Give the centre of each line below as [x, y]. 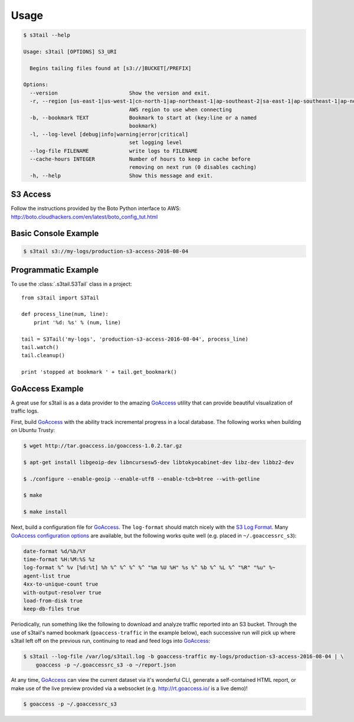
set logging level [155, 143]
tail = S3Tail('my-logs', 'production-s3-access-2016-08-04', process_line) [135, 339]
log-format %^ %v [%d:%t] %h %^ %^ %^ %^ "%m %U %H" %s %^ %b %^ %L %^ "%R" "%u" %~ [149, 568]
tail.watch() [40, 347]
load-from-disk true [53, 600]
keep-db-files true [51, 609]
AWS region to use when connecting [181, 110]
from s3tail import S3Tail [60, 298]
